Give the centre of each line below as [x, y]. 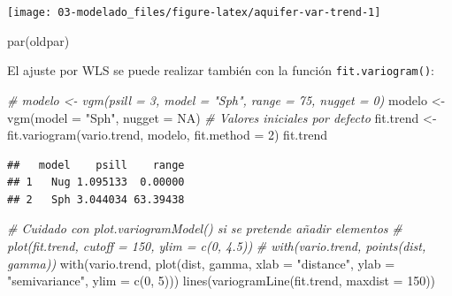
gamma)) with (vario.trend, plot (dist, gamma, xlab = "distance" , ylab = [201, 263]
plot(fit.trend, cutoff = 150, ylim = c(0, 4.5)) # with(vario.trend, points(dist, [217, 246]
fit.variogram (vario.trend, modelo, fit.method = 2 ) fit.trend [167, 135]
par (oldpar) [38, 40]
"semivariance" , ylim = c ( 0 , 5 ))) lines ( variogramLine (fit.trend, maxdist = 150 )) [222, 281]
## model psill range [96, 165]
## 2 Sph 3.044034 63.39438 [96, 199]
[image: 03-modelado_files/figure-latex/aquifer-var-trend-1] [194, 12]
